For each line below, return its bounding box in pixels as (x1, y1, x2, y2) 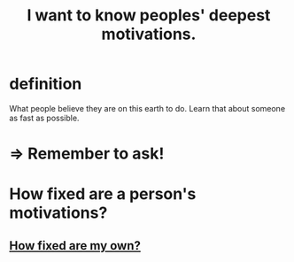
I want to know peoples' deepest (27, 5, 271, 26)
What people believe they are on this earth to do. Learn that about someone (9, 103, 286, 113)
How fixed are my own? (9, 238, 142, 253)
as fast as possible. (9, 112, 80, 123)
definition (9, 74, 82, 94)
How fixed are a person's (9, 184, 197, 204)
